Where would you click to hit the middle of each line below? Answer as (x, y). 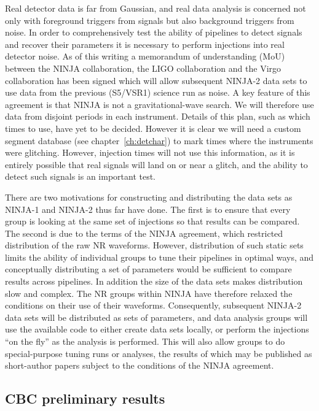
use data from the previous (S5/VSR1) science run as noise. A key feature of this (158, 92)
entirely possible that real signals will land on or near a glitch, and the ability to (156, 164)
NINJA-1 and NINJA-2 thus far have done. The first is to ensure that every (148, 209)
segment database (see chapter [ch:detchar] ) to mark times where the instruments (159, 140)
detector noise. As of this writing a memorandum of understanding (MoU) (145, 56)
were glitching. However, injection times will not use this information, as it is (150, 152)
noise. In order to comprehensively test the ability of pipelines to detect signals (154, 32)
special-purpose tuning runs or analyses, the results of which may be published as (159, 353)
